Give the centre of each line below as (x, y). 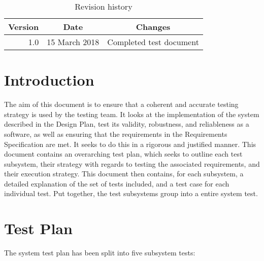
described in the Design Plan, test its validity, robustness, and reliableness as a (127, 124)
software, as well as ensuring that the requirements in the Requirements (116, 134)
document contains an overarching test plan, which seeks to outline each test (123, 154)
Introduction (49, 80)
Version (24, 27)
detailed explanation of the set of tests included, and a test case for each (117, 183)
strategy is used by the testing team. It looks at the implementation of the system (132, 114)
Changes (153, 27)
